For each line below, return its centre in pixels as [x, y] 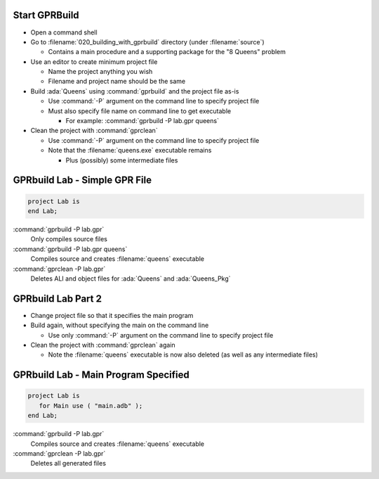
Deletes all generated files [68, 464]
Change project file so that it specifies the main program [112, 315]
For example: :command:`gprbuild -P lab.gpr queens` [142, 121]
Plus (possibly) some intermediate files [122, 160]
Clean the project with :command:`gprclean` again [103, 345]
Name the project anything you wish [100, 72]
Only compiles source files [69, 239]
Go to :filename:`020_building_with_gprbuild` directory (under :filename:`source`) [147, 41]
